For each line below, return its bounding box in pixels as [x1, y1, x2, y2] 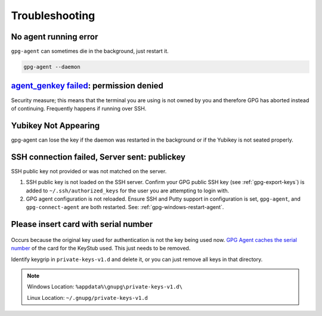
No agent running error [11, 32, 98, 42]
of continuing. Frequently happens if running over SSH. [11, 105, 147, 112]
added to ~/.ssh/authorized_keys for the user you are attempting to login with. [26, 187, 230, 194]
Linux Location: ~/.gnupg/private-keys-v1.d [27, 294, 148, 301]
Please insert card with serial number [11, 219, 153, 229]
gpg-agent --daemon [23, 63, 80, 70]
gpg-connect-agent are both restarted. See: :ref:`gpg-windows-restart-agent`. [26, 204, 224, 211]
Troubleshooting [11, 9, 95, 22]
